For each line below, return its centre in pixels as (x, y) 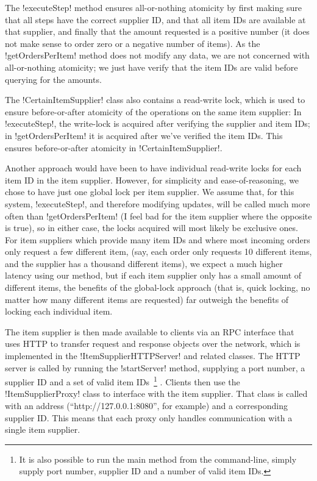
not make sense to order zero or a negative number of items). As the (133, 43)
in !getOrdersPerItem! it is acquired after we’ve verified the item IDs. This (144, 135)
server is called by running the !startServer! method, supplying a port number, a (155, 367)
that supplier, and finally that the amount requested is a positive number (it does (157, 31)
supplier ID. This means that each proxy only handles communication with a (149, 417)
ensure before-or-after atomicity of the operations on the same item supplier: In (153, 111)
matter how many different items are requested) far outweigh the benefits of (147, 299)
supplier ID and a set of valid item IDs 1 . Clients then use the (123, 381)
